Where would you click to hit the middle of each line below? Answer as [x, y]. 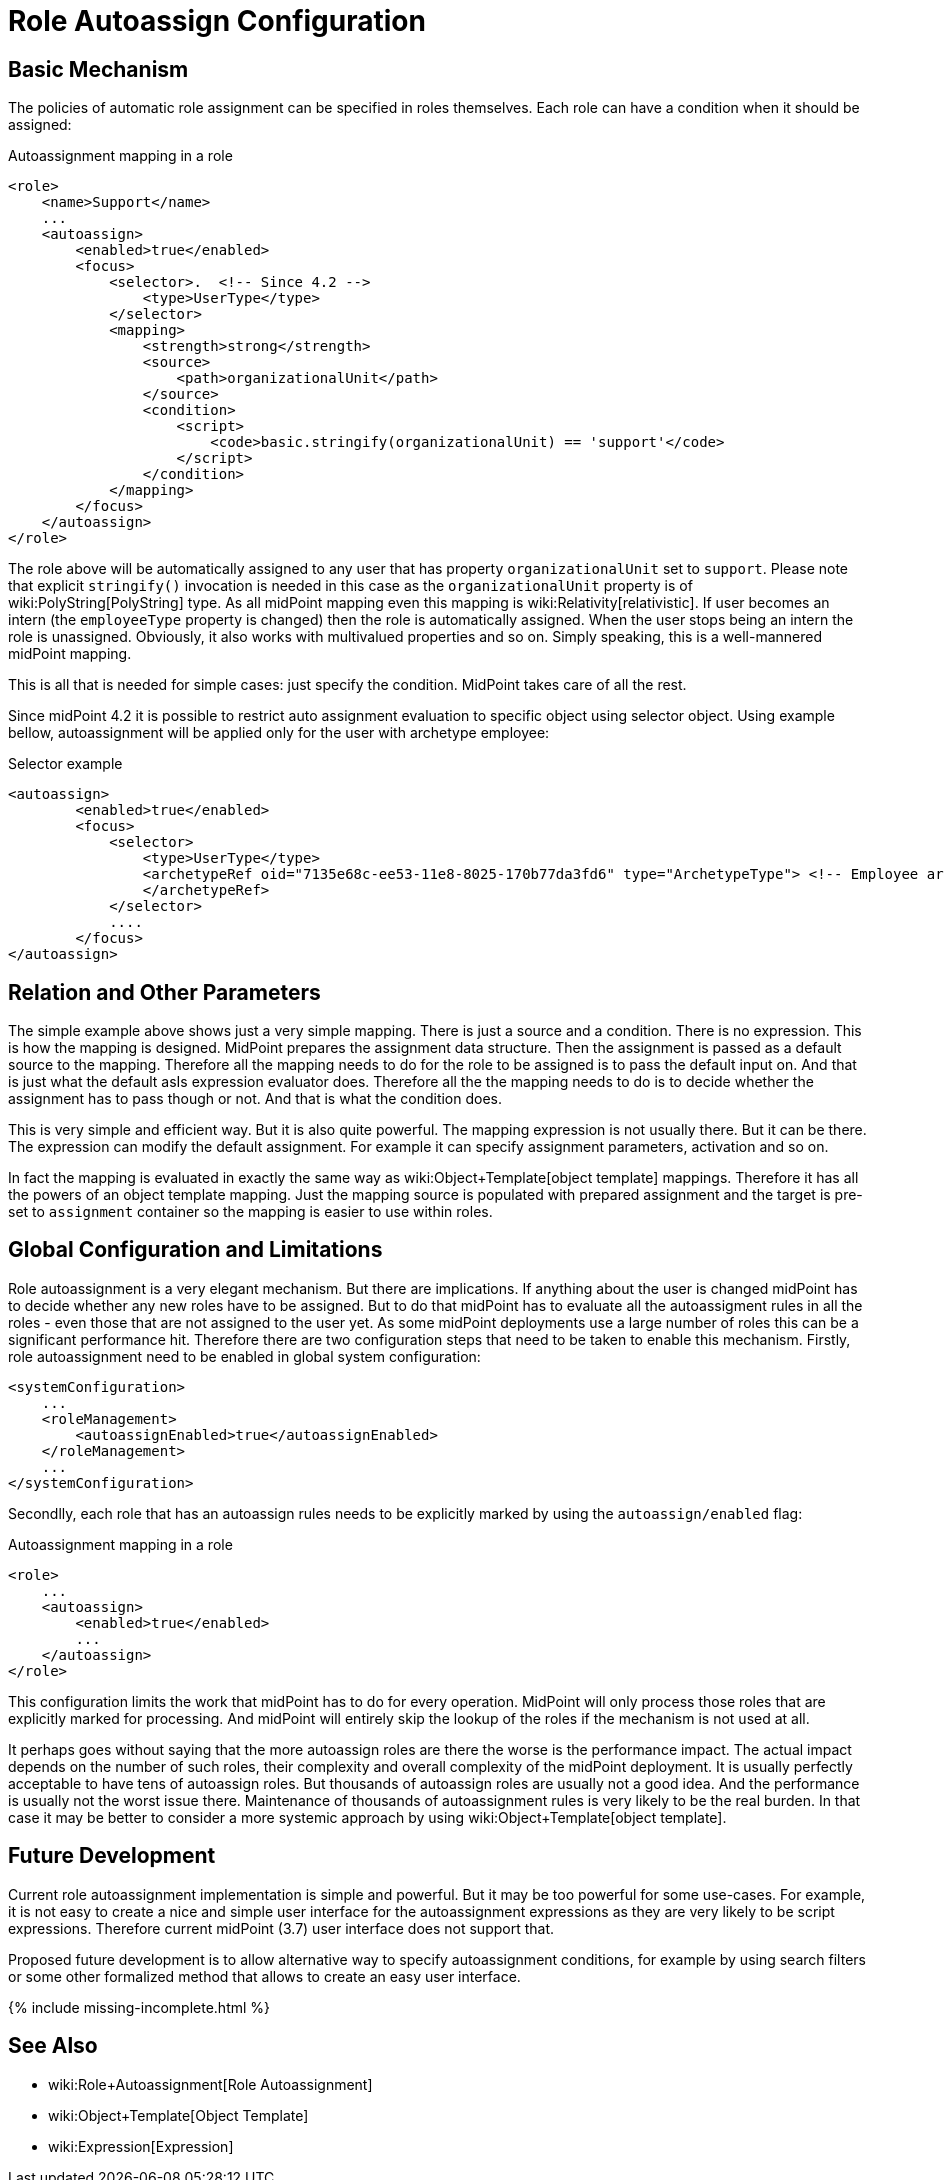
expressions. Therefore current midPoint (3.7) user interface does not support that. [281, 1928]
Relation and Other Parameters [164, 992]
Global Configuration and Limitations [195, 1250]
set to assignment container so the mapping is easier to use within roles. [250, 1212]
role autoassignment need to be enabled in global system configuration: [244, 1356]
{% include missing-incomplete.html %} [139, 2007]
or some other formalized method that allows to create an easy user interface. [264, 1976]
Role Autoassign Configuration [217, 21]
